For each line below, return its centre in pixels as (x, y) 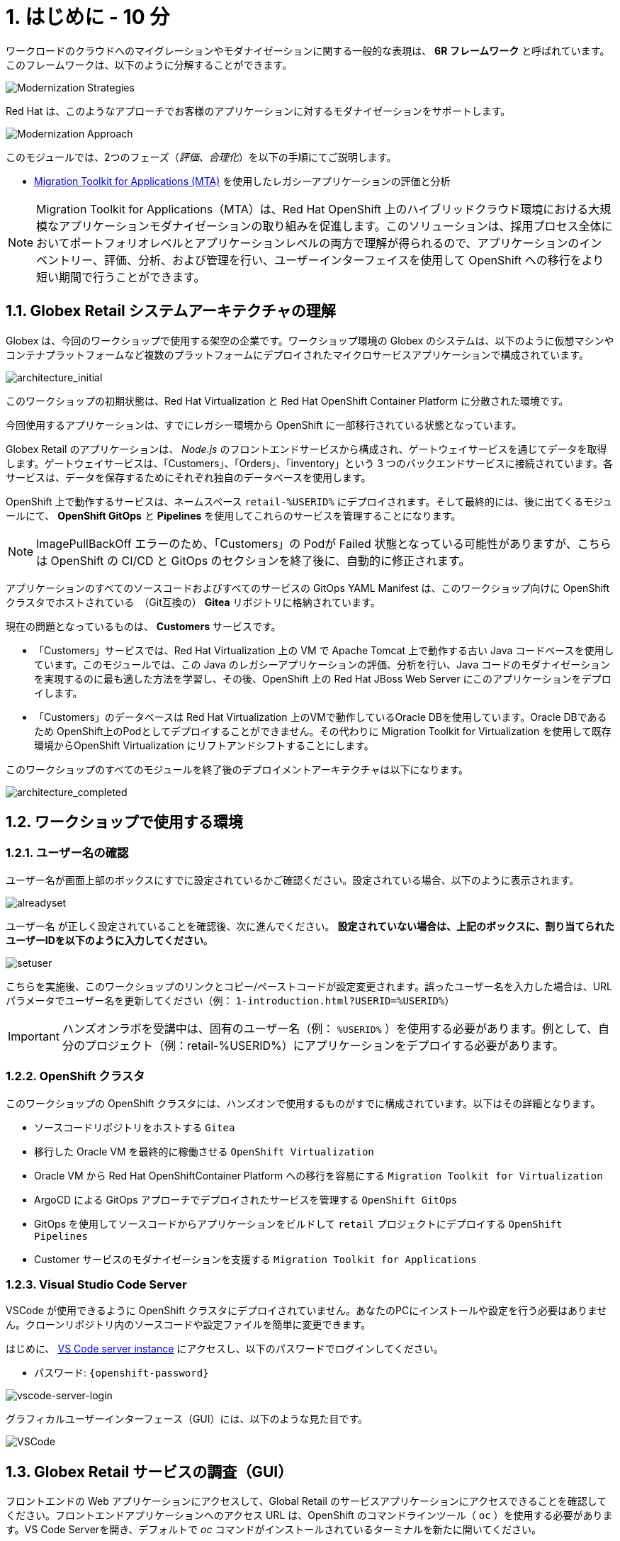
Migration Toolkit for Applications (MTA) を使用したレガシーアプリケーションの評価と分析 (242, 181)
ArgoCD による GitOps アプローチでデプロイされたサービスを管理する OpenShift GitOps (246, 1199)
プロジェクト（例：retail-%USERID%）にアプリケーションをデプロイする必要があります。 (324, 1045)
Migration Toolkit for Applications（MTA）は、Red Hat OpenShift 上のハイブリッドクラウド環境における (312, 209)
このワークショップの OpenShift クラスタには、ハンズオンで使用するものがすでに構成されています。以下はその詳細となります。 (303, 1103)
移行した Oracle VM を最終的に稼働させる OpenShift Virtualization (204, 1151)
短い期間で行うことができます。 (121, 277)
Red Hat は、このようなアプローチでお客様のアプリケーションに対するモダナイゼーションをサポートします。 (258, 111)
